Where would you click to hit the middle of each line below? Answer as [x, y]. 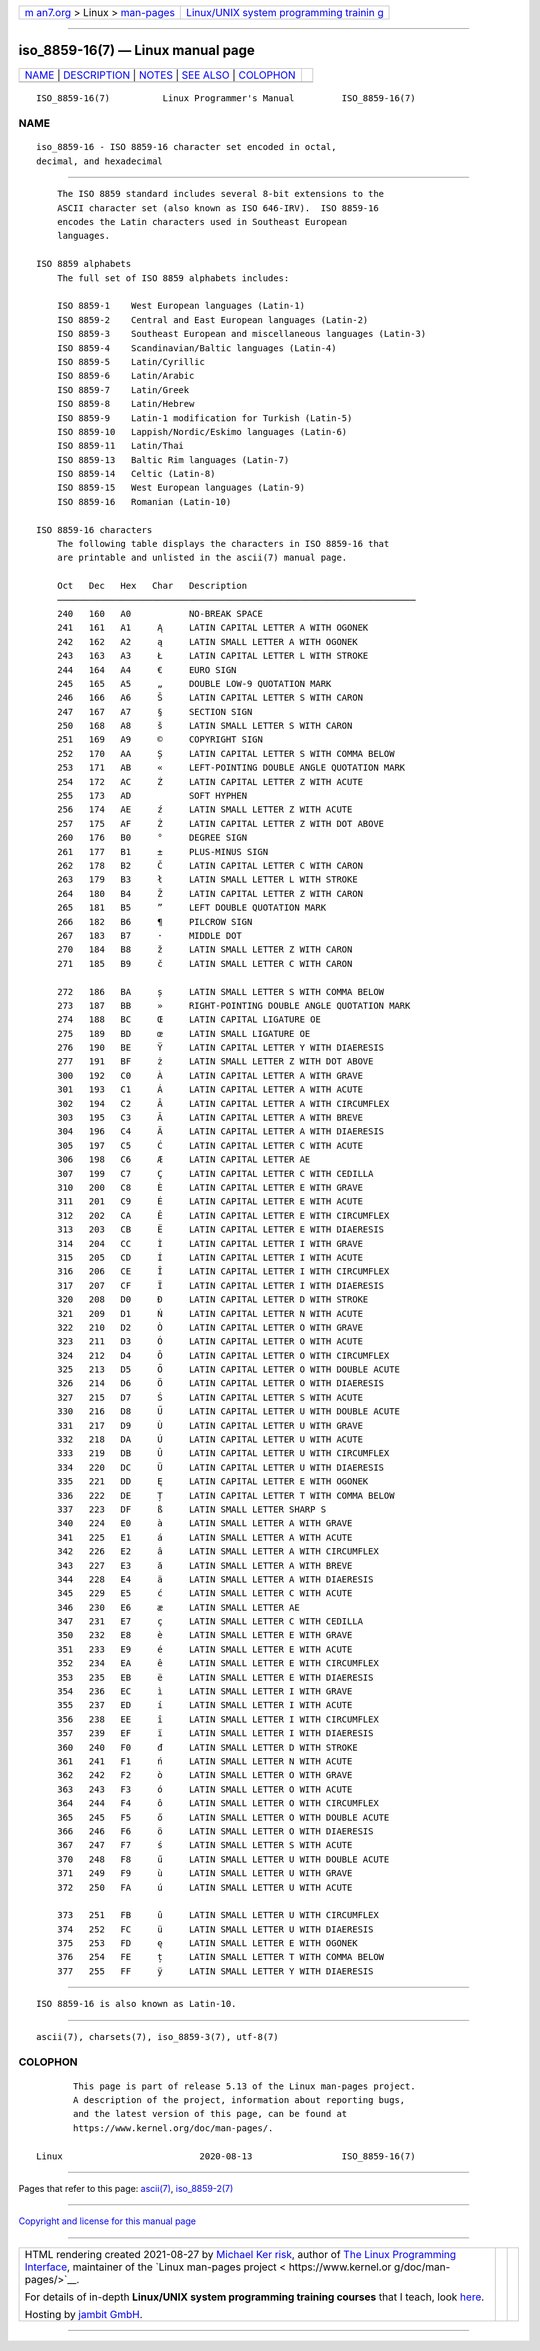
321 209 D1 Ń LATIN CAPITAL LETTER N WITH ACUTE [210, 1313]
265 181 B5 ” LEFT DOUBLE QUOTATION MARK [191, 908]
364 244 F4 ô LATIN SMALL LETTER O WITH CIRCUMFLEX [217, 1803]
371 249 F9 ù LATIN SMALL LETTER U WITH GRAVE [204, 1873]
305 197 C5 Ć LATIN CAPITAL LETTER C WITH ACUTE [210, 1145]
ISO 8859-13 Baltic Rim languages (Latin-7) [173, 459]
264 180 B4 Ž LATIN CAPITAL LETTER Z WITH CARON [210, 893]
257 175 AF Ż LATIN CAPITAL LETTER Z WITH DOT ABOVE [220, 823]
